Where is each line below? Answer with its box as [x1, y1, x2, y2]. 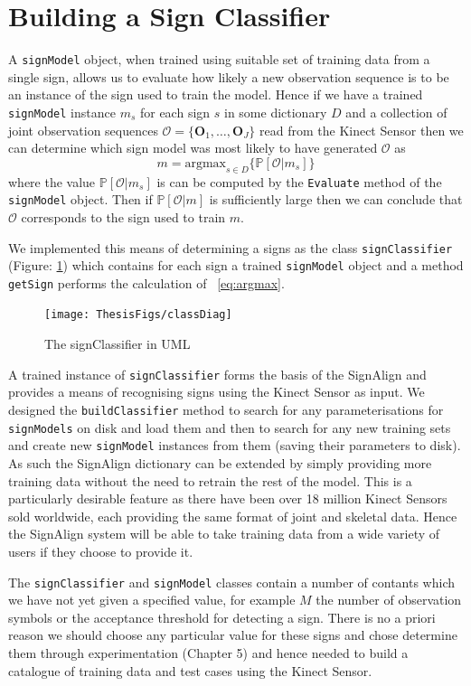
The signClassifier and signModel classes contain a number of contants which [8, 572, 456, 591]
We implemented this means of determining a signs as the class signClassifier [8, 238, 453, 257]
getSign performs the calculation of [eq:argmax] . [8, 273, 285, 292]
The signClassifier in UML [44, 334, 191, 353]
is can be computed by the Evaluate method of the [156, 172, 442, 191]
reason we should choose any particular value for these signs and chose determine [8, 625, 457, 644]
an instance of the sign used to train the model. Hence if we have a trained [8, 85, 423, 104]
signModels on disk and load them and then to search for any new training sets [8, 418, 451, 437]
